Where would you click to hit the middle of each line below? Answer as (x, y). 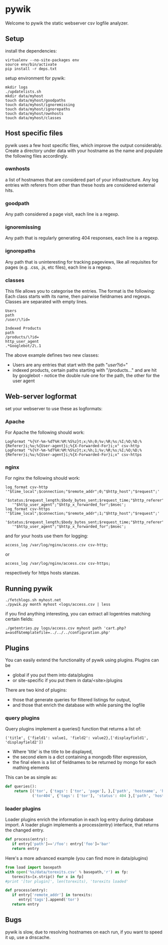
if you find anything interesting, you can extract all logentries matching (78, 614)
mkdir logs (16, 87)
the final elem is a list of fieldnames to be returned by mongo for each (84, 762)
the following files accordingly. (37, 156)
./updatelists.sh (23, 92)
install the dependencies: (31, 51)
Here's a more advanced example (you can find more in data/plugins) (77, 858)
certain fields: (19, 619)
